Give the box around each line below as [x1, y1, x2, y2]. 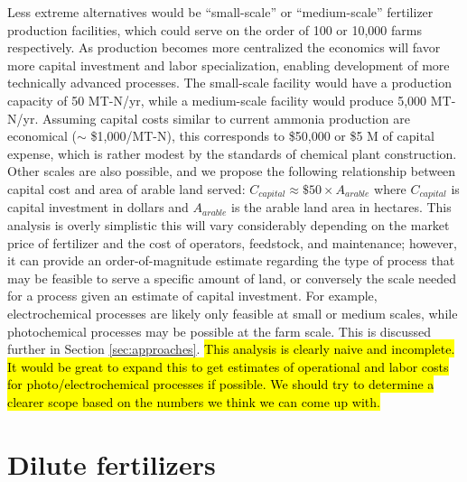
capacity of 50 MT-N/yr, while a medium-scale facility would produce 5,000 [7, 90, 427, 109]
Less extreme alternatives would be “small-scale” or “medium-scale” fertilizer [7, 3, 434, 21]
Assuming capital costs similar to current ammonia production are [42, 108, 410, 127]
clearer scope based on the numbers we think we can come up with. [7, 392, 380, 411]
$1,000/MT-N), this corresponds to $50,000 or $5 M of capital [90, 126, 434, 145]
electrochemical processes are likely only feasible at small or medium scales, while [7, 303, 458, 322]
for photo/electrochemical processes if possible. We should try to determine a [7, 375, 434, 394]
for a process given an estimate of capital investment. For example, [7, 286, 378, 305]
